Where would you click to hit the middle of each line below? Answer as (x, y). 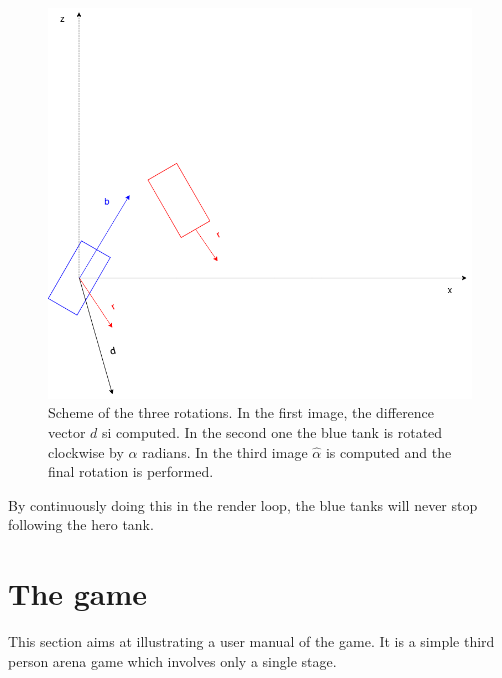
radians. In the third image (225, 451)
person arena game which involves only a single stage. (172, 660)
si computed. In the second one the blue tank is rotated (272, 431)
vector (67, 431)
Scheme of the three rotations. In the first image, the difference (241, 412)
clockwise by (86, 451)
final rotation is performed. (131, 471)
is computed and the (388, 451)
